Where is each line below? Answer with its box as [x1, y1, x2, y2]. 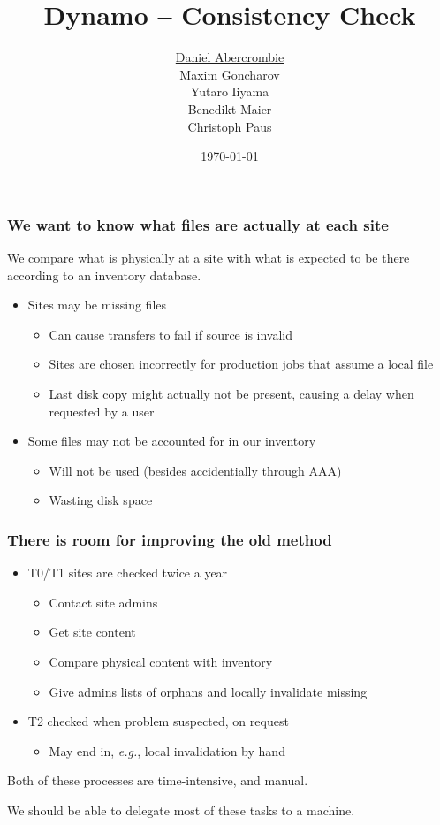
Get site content [49, 623, 136, 641]
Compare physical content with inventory [49, 652, 273, 670]
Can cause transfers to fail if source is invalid [49, 325, 293, 343]
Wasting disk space [49, 491, 153, 509]
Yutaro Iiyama [190, 82, 269, 101]
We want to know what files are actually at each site [7, 213, 389, 235]
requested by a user [49, 401, 155, 420]
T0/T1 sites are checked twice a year [27, 563, 228, 582]
